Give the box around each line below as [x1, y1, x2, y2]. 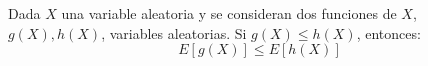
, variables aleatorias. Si [101, 22, 247, 43]
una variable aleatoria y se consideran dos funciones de [61, 3, 397, 23]
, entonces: [356, 22, 421, 43]
